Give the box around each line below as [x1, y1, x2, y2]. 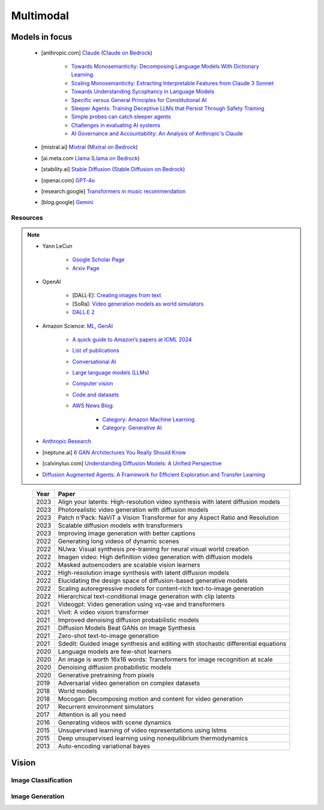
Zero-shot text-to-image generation [58, 631, 159, 639]
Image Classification [11, 776, 73, 785]
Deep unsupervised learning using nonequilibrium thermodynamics [58, 734, 248, 742]
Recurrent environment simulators [58, 703, 154, 711]
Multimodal [11, 9, 69, 22]
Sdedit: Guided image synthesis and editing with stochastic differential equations [58, 639, 287, 648]
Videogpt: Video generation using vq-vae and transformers [58, 600, 225, 608]
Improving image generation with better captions [58, 529, 196, 537]
